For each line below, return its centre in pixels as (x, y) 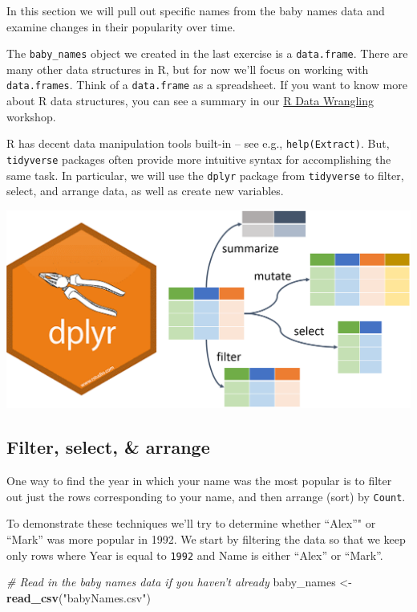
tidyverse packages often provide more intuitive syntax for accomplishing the (199, 159)
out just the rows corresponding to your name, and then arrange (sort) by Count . (206, 496)
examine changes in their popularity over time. (121, 26)
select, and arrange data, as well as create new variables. (145, 191)
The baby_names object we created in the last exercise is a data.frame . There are (207, 53)
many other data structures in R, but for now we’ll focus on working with (188, 69)
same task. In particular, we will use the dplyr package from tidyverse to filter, (205, 175)
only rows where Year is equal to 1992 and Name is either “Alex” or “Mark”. (195, 555)
